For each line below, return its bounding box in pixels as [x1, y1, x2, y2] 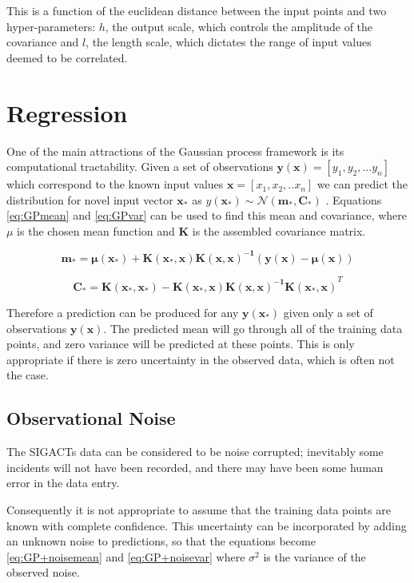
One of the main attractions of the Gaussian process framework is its [6, 142, 344, 159]
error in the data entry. [6, 474, 120, 491]
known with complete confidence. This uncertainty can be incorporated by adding [6, 517, 407, 533]
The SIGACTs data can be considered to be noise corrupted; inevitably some [6, 443, 384, 460]
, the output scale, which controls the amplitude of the [105, 18, 373, 34]
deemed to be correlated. [6, 49, 128, 65]
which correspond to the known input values [6, 176, 224, 192]
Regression [6, 96, 128, 129]
